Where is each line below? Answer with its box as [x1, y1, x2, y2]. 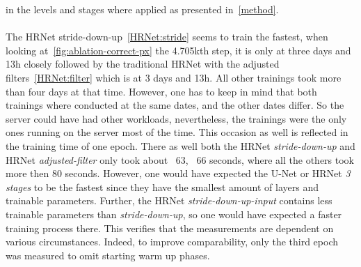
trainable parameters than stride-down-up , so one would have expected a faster [6, 206, 342, 221]
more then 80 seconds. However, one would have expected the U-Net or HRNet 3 [6, 166, 351, 181]
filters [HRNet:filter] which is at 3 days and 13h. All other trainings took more [6, 70, 342, 84]
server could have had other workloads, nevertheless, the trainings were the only [6, 111, 347, 125]
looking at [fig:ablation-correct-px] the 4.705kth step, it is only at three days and [6, 43, 351, 57]
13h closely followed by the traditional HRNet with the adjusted [6, 56, 280, 71]
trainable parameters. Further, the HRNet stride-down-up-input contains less [6, 193, 332, 208]
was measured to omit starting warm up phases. [6, 247, 210, 262]
